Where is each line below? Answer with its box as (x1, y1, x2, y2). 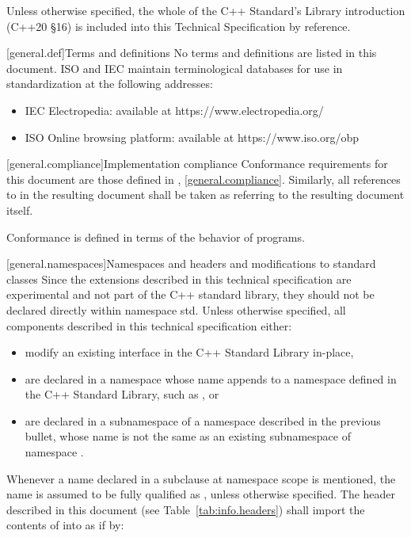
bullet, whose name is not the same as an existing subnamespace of (25, 428, 351, 445)
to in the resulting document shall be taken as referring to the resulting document (6, 186, 405, 203)
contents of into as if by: (6, 517, 124, 533)
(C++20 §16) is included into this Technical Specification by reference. (6, 17, 351, 34)
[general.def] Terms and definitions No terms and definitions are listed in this (6, 44, 377, 61)
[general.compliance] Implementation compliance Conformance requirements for (6, 155, 388, 172)
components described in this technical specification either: (6, 317, 292, 334)
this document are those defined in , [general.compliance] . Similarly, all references (6, 170, 401, 187)
